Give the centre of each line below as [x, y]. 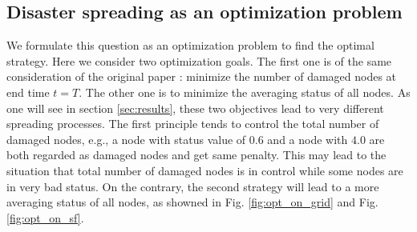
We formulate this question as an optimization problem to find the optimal [190, 45]
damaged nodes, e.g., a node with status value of [126, 139]
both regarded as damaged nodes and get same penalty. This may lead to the [196, 155]
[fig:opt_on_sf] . [45, 217]
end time [28, 92]
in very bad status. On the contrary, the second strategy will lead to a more [193, 186]
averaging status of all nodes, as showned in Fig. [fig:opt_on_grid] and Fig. [192, 202]
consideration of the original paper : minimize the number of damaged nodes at [202, 76]
